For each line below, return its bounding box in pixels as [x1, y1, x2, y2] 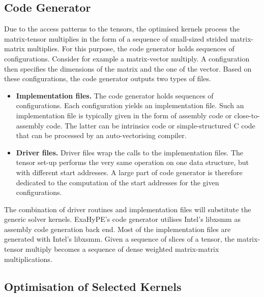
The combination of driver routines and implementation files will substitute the [4, 204, 251, 214]
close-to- [234, 110, 260, 120]
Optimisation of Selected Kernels [4, 278, 182, 294]
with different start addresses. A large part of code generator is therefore [16, 167, 243, 177]
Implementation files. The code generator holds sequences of [16, 90, 214, 101]
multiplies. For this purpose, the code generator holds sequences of [27, 43, 234, 54]
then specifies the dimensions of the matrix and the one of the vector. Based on [4, 63, 252, 74]
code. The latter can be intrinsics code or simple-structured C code [46, 120, 255, 130]
